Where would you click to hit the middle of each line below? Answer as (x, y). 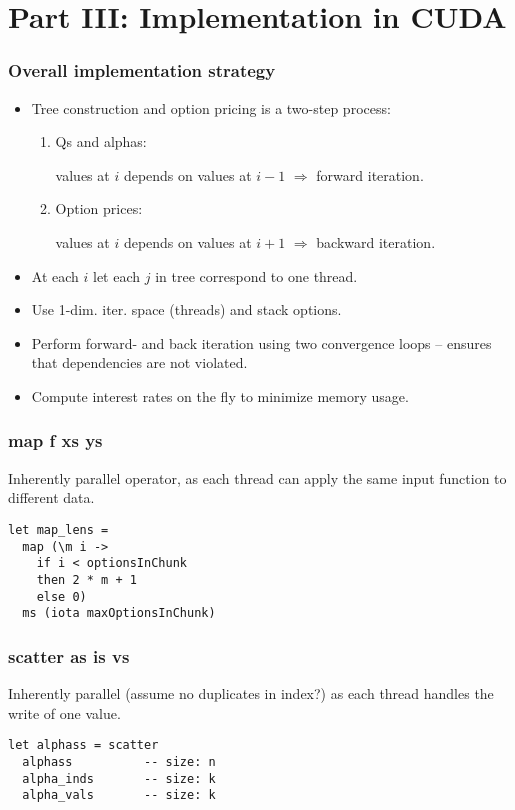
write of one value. (64, 712)
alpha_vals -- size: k (119, 795)
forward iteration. (370, 174)
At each (55, 275)
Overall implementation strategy (142, 70)
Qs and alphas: (101, 141)
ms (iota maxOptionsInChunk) (119, 613)
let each (117, 275)
